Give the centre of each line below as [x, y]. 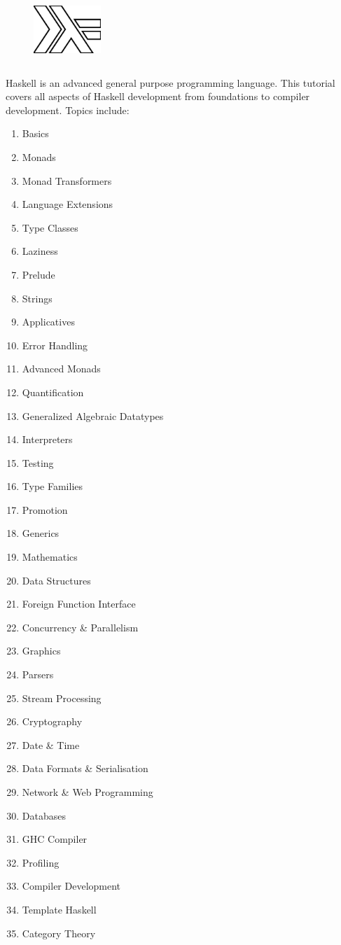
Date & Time [51, 744]
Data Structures [56, 580]
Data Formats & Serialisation [85, 768]
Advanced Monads [61, 369]
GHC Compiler [55, 839]
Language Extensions [68, 204]
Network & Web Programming [88, 792]
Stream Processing [62, 698]
